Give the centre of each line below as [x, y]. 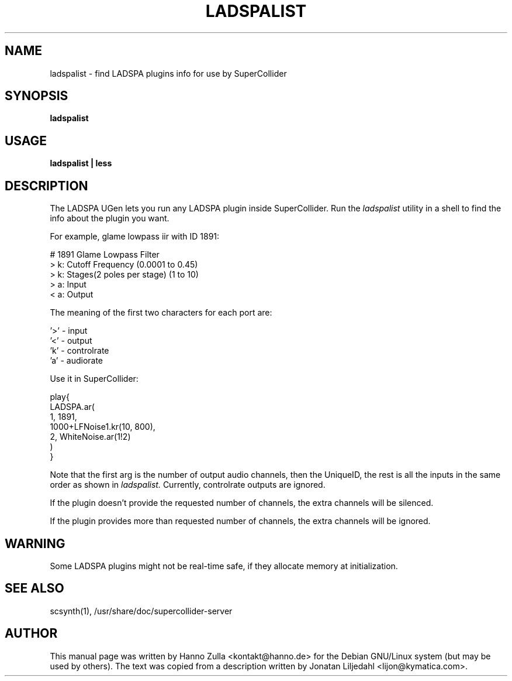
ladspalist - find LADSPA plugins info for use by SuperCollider [168, 73]
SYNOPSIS [37, 96]
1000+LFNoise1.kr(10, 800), [103, 427]
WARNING [35, 543]
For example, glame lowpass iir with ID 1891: [135, 237]
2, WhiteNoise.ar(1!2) [90, 437]
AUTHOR [31, 634]
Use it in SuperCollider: [94, 379]
